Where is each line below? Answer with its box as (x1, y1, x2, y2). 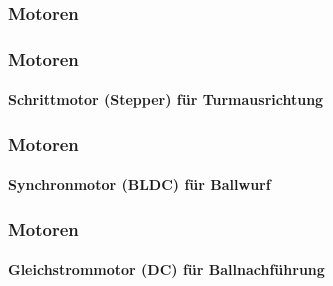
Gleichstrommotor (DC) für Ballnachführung (8, 259, 325, 280)
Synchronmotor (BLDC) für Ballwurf (8, 174, 271, 195)
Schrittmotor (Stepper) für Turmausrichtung (8, 89, 324, 110)
